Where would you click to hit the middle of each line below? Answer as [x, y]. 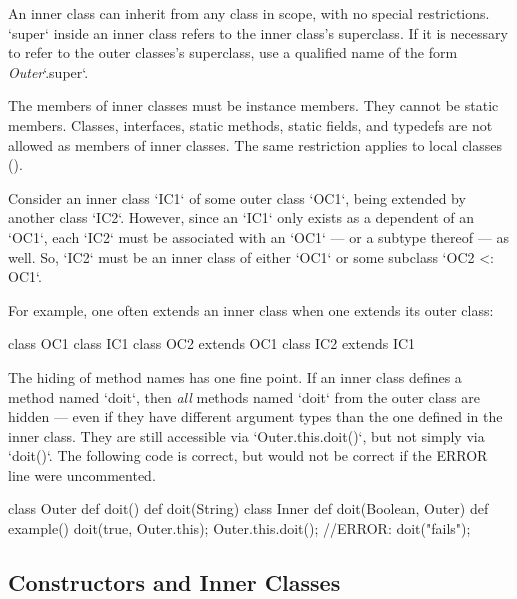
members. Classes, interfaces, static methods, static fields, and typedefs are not [250, 124]
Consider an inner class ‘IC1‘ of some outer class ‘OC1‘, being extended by [237, 197]
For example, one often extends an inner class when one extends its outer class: [251, 309]
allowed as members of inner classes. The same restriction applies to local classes [255, 144]
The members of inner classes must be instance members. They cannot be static [253, 105]
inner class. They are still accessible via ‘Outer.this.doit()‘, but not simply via [246, 435]
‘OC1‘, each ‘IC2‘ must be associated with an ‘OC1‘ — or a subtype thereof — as [258, 236]
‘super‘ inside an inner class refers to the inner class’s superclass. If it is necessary [258, 32]
